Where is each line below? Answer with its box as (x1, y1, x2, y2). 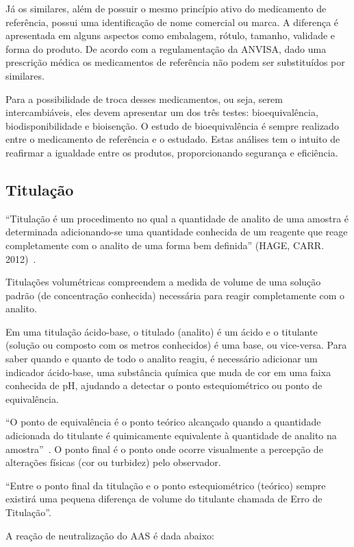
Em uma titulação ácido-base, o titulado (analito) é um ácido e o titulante (5, 324, 318, 338)
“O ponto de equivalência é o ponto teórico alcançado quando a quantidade (5, 415, 321, 429)
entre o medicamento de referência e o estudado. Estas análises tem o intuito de (5, 132, 340, 146)
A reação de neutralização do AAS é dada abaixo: (5, 528, 214, 542)
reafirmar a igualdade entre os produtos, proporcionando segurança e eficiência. (5, 145, 338, 159)
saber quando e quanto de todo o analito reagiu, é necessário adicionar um (5, 351, 318, 366)
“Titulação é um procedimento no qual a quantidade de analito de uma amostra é (5, 211, 349, 225)
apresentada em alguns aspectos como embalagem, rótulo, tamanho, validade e (5, 28, 336, 43)
